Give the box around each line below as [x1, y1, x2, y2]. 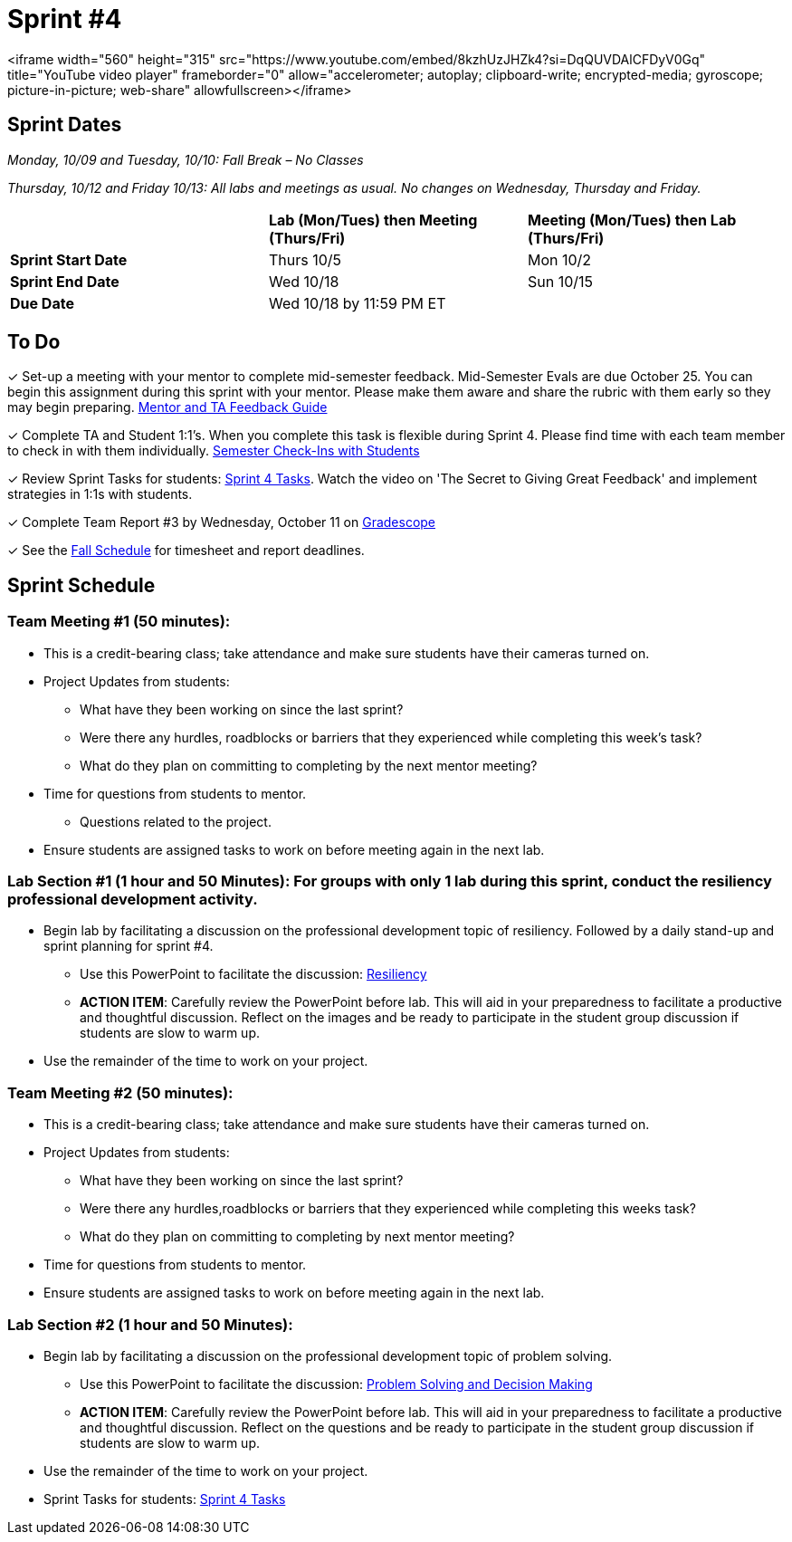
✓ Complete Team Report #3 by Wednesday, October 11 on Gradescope [7, 514, 436, 531]
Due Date [10, 293, 74, 312]
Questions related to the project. [80, 813, 272, 829]
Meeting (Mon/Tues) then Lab [527, 210, 737, 229]
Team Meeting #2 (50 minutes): [7, 1083, 234, 1102]
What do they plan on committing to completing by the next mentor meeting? [80, 757, 538, 773]
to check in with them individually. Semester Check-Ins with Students [7, 443, 420, 459]
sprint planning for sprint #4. [43, 938, 214, 954]
